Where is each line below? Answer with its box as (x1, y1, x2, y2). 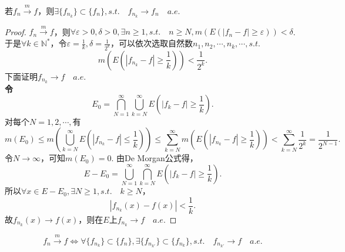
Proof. (5, 25, 26, 38)
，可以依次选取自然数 (110, 37, 193, 49)
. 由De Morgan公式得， (111, 152, 198, 164)
